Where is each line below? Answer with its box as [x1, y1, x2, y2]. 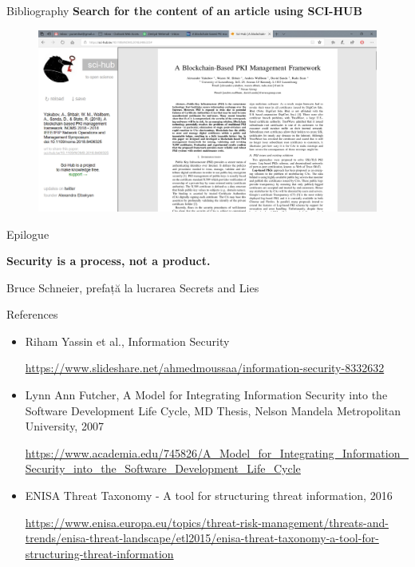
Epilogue [6, 225, 49, 242]
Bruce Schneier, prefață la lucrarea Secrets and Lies [6, 279, 259, 295]
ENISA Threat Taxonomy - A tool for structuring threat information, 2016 [25, 487, 393, 504]
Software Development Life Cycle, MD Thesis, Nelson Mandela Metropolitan [25, 402, 401, 418]
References [6, 306, 58, 323]
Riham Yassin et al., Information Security [25, 332, 230, 349]
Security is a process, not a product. [6, 252, 211, 269]
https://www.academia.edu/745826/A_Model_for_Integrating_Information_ [25, 444, 409, 461]
